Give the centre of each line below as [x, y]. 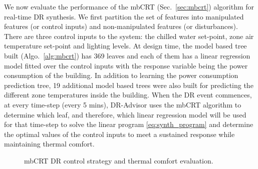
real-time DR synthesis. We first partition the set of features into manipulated [124, 16]
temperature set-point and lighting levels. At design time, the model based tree [125, 46]
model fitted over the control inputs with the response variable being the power [126, 65]
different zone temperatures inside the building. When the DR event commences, [128, 95]
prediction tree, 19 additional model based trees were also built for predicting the [129, 85]
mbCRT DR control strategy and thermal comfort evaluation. [119, 160]
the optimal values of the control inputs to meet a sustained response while [119, 134]
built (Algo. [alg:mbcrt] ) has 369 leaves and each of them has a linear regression [127, 55]
